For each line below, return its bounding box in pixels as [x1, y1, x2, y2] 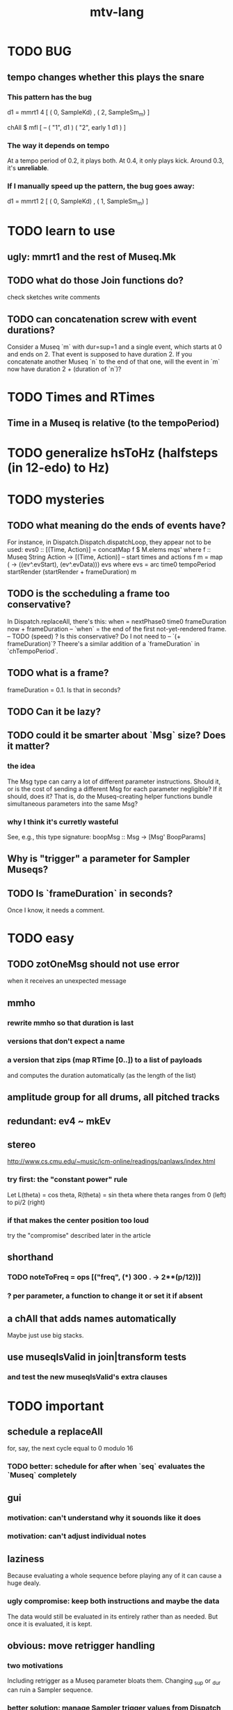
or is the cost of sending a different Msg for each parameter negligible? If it [7, 784, 223, 793]
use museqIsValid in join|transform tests [7, 1351, 186, 1363]
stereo [7, 1139, 36, 1150]
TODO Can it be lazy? [7, 706, 102, 718]
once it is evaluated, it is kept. [7, 1619, 93, 1628]
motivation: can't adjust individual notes [7, 1531, 147, 1541]
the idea [7, 761, 35, 771]
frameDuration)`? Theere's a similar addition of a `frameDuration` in [7, 639, 200, 647]
